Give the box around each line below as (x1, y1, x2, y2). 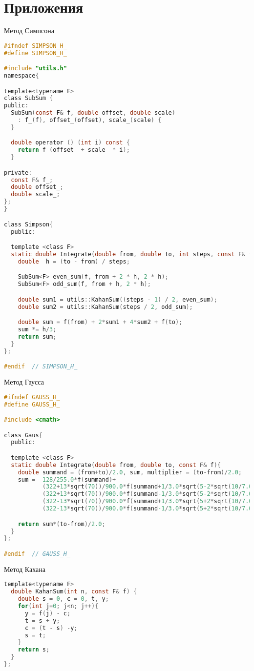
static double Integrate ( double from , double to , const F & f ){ (11, 461, 221, 468)
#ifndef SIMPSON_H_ (4, 42, 67, 49)
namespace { (4, 72, 39, 79)
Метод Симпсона (4, 25, 54, 36)
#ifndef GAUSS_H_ (4, 393, 60, 401)
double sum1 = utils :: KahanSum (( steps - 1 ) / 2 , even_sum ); (18, 296, 217, 303)
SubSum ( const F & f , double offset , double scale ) (11, 109, 175, 117)
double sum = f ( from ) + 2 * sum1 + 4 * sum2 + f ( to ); (18, 319, 183, 326)
